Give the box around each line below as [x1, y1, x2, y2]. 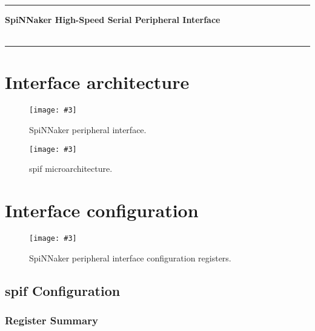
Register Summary [5, 312, 98, 327]
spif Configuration [5, 281, 121, 300]
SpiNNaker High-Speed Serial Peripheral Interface [5, 13, 220, 25]
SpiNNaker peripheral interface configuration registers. [29, 251, 231, 264]
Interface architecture [5, 70, 190, 94]
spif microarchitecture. [29, 162, 113, 175]
